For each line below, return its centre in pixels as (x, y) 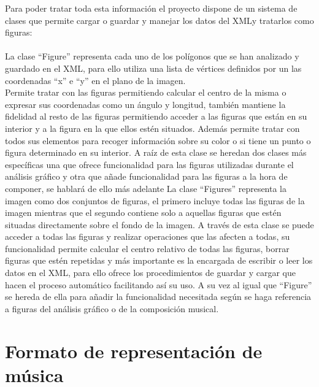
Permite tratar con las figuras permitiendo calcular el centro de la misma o (146, 92)
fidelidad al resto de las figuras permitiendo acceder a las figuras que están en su (156, 116)
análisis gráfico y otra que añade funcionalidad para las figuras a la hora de (146, 176)
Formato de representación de (134, 351)
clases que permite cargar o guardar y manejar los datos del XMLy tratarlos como (159, 20)
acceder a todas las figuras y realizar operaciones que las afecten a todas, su (148, 236)
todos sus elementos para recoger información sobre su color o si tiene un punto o (158, 140)
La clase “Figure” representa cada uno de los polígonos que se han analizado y (152, 56)
